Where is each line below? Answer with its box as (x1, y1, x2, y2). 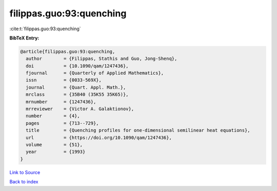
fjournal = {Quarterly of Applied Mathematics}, (26, 70, 164, 76)
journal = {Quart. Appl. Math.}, (26, 84, 126, 90)
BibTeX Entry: (9, 35, 39, 41)
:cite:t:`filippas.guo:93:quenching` (9, 26, 82, 32)
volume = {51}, (26, 142, 83, 147)
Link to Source (9, 169, 41, 175)
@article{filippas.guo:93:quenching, (20, 49, 115, 54)
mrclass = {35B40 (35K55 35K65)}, (26, 92, 129, 97)
